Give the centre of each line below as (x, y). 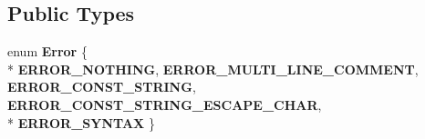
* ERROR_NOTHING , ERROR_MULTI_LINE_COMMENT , (213, 69)
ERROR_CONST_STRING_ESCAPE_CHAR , (165, 104)
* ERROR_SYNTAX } (81, 122)
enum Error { (47, 51)
